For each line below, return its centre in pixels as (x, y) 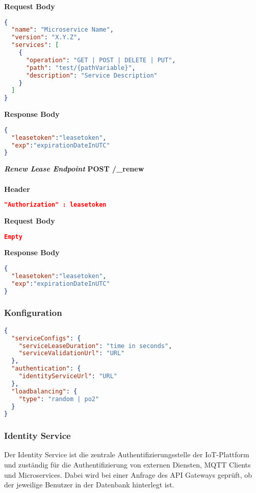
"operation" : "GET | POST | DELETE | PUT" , (101, 60)
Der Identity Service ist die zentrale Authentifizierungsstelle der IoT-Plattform (127, 454)
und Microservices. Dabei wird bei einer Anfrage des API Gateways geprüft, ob (128, 474)
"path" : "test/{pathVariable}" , (81, 68)
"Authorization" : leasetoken (55, 205)
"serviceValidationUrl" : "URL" (72, 353)
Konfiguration (33, 313)
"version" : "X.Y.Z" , (46, 38)
